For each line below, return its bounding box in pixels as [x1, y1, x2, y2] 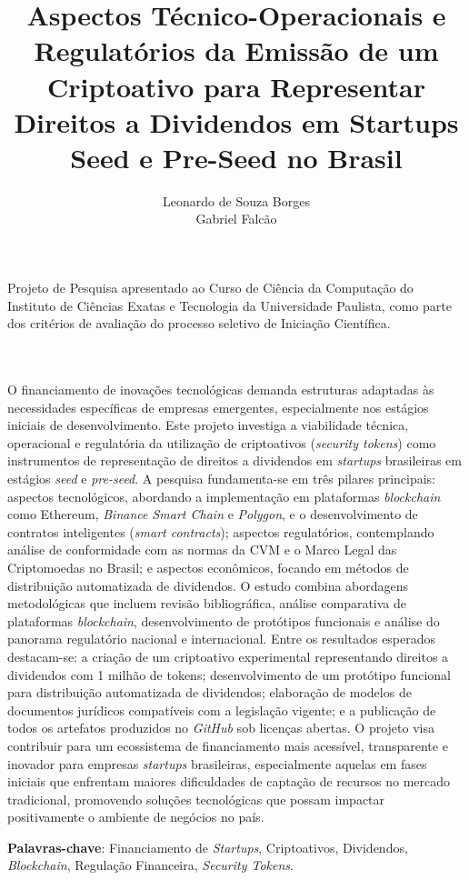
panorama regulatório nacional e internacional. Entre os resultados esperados [7, 629, 436, 648]
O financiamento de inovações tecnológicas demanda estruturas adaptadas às [7, 380, 434, 399]
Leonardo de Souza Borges [163, 191, 310, 210]
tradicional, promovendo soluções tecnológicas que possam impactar [7, 789, 385, 808]
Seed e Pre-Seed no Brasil [70, 138, 403, 175]
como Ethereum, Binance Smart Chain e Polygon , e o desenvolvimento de [7, 505, 418, 524]
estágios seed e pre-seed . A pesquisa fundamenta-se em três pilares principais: [7, 469, 436, 487]
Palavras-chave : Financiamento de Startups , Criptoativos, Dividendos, [7, 837, 408, 856]
